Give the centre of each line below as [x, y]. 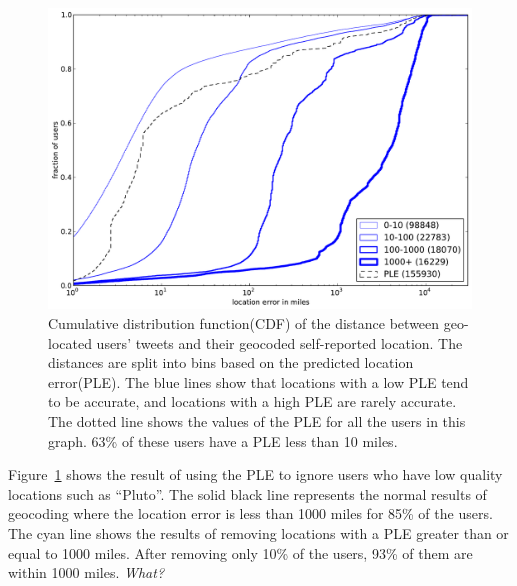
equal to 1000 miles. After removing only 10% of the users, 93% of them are [240, 552]
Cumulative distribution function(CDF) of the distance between [244, 323]
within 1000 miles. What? [86, 572]
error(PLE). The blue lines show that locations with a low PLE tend [258, 381]
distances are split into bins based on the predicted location [231, 362]
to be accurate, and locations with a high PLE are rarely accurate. [252, 401]
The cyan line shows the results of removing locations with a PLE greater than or [258, 532]
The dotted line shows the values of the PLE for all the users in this [257, 421]
